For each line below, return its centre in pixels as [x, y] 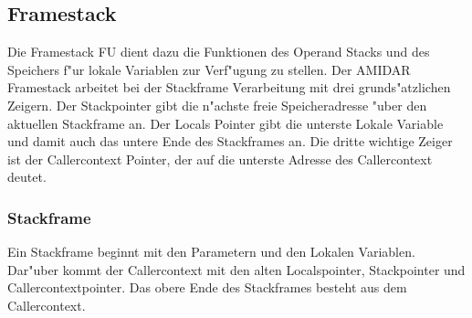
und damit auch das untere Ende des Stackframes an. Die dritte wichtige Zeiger [230, 141]
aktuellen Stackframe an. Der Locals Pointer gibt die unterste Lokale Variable [226, 123]
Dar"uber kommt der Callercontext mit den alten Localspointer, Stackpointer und [236, 269]
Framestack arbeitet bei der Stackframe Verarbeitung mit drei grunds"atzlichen [229, 87]
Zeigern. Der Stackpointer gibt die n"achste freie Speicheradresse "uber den [217, 105]
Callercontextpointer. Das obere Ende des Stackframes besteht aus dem [207, 287]
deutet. [27, 177]
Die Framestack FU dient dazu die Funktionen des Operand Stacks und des [219, 52]
